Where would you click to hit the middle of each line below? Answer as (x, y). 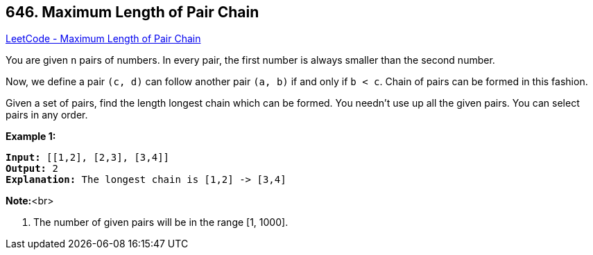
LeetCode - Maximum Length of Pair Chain (103, 39)
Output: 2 (32, 169)
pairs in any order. (47, 115)
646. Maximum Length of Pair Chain (132, 12)
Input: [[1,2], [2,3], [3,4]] (88, 158)
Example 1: (31, 137)
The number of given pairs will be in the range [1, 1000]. (161, 222)
